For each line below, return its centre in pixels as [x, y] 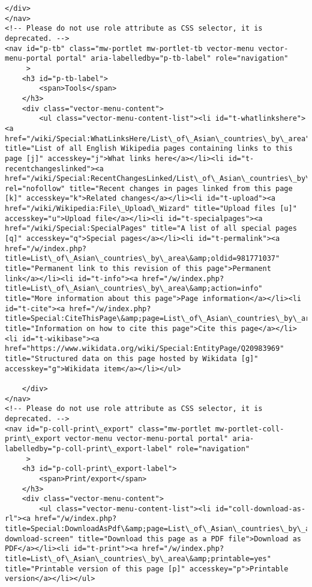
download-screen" [39, 539]
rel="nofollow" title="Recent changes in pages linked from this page [149, 188]
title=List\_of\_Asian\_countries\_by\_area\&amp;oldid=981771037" [142, 259]
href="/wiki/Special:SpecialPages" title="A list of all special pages [151, 229]
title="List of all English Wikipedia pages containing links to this [149, 149]
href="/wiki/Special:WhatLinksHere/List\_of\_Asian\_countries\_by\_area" [157, 138]
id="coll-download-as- [260, 509]
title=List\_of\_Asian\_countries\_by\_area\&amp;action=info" [134, 289]
